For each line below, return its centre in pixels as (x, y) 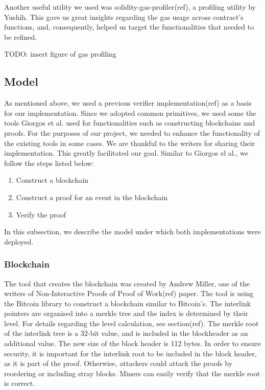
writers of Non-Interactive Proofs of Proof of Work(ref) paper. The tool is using (129, 293)
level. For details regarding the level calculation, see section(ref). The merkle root (131, 323)
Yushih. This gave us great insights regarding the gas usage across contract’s (124, 17)
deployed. (19, 241)
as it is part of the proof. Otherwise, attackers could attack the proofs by (118, 363)
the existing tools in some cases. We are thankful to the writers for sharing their (130, 143)
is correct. (20, 383)
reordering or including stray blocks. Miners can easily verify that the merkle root (132, 373)
